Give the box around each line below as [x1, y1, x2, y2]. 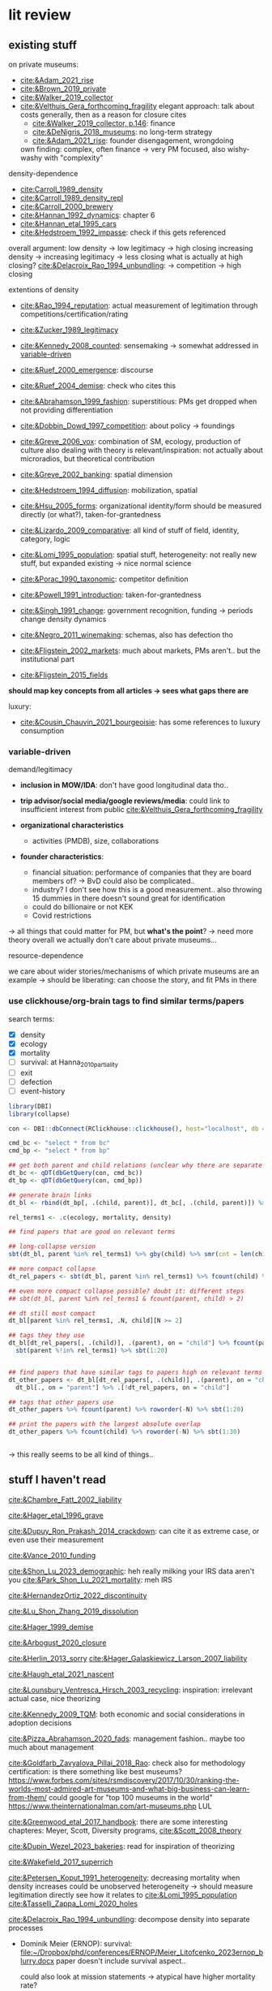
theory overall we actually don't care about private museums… [8, 935, 217, 945]
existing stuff [8, 38, 77, 52]
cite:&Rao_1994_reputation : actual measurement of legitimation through [19, 300, 258, 310]
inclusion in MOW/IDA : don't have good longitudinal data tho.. [19, 780, 229, 790]
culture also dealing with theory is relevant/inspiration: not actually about [19, 445, 263, 455]
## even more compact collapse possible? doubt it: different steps [8, 1287, 244, 1295]
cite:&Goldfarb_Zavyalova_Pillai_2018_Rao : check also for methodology [8, 1758, 245, 1768]
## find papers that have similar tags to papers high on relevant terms [8, 1368, 263, 1376]
